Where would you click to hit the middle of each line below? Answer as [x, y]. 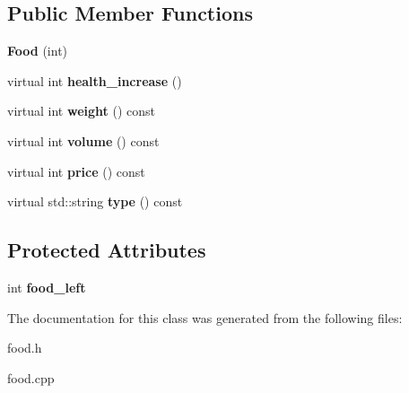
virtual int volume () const [83, 140]
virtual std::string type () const [95, 201]
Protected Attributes [107, 250]
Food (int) [38, 51]
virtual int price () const [76, 171]
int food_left [47, 287]
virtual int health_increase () [95, 80]
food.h [25, 348]
